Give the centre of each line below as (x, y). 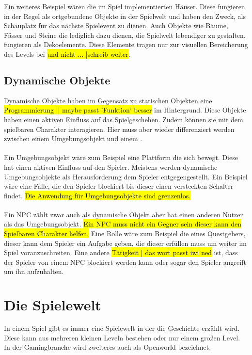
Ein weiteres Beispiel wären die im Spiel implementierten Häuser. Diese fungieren (125, 6)
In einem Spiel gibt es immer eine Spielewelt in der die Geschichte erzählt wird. (122, 328)
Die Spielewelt (53, 305)
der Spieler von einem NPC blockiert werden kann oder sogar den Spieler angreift (125, 262)
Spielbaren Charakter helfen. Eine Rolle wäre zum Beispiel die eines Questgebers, (125, 234)
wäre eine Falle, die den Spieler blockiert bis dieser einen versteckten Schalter (119, 186)
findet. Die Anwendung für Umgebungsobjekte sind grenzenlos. (97, 195)
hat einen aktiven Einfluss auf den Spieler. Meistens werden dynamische (111, 167)
